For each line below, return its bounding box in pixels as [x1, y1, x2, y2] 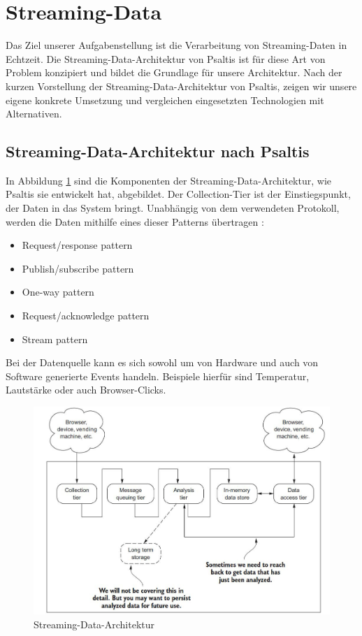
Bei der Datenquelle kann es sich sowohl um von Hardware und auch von [6, 355, 319, 370]
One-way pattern [22, 284, 94, 299]
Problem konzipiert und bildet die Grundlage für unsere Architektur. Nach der [6, 65, 342, 80]
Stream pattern [22, 331, 88, 346]
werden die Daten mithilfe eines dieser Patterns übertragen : [6, 214, 264, 229]
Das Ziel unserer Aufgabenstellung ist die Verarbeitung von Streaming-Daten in [6, 38, 347, 52]
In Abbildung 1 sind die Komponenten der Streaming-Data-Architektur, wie [6, 173, 331, 187]
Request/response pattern [22, 238, 133, 252]
